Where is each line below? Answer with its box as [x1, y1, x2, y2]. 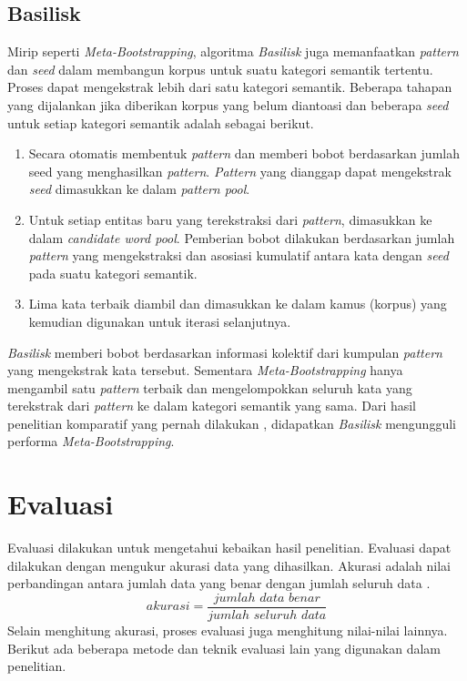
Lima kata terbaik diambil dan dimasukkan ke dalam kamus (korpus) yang [28, 294, 447, 313]
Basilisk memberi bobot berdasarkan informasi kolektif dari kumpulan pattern [7, 342, 442, 361]
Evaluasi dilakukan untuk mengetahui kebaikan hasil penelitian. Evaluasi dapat [7, 538, 452, 557]
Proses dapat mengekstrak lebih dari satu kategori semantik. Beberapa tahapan [7, 77, 452, 97]
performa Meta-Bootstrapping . [7, 432, 175, 451]
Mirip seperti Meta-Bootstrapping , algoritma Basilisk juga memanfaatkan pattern [7, 42, 459, 61]
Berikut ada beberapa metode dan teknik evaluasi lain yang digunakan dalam [7, 638, 442, 657]
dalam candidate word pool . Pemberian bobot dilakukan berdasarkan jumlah [28, 228, 455, 247]
